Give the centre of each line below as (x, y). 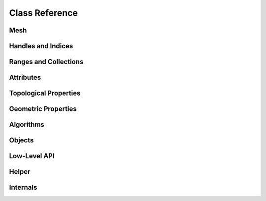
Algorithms (27, 125)
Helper (20, 172)
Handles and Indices (41, 46)
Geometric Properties (43, 109)
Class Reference (44, 13)
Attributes (25, 78)
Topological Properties (45, 93)
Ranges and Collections (46, 62)
